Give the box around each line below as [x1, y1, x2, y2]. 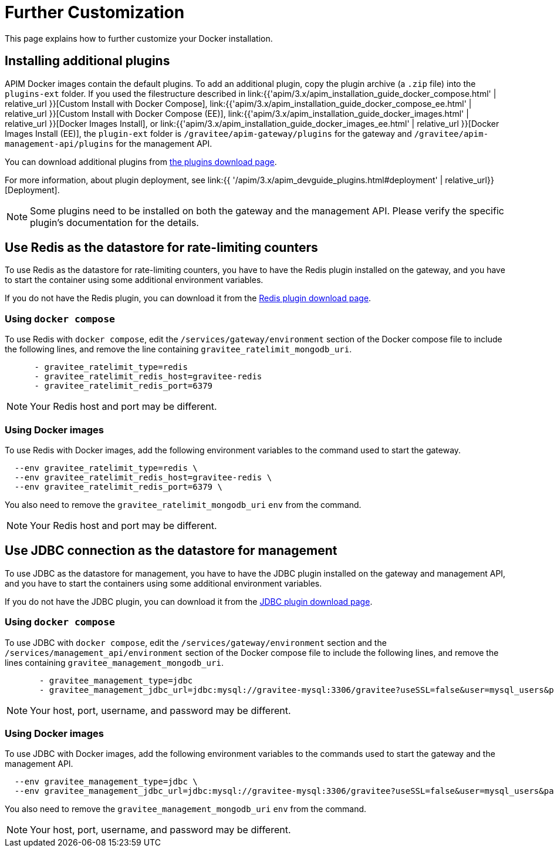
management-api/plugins [5, 139, 114, 149]
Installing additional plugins [5, 53, 170, 69]
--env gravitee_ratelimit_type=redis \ [14, 463, 198, 473]
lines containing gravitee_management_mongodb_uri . [5, 657, 224, 668]
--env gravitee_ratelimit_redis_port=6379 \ [14, 481, 222, 491]
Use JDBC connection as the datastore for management [5, 543, 337, 558]
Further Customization [5, 2, 185, 22]
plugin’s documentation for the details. [30, 216, 199, 228]
